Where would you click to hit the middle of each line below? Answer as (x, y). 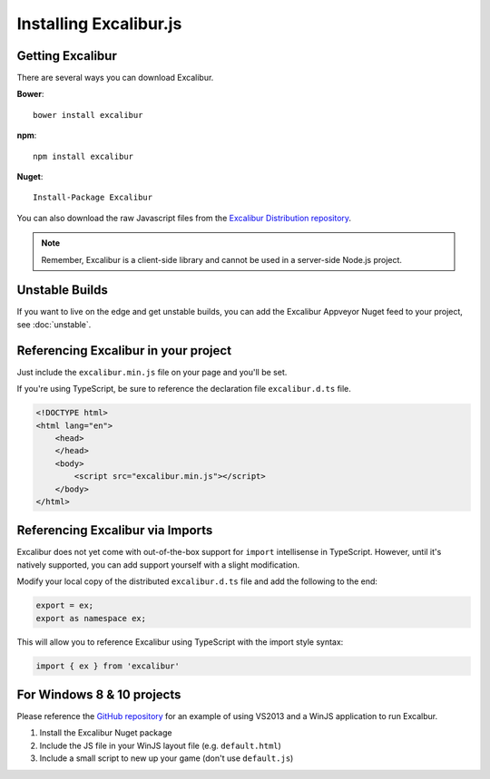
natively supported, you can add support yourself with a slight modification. (158, 565)
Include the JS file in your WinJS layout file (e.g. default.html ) (160, 745)
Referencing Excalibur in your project (124, 351)
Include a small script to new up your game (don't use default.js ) (167, 758)
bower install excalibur (88, 115)
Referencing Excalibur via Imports (115, 531)
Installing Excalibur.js (99, 24)
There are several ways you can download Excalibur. (115, 78)
